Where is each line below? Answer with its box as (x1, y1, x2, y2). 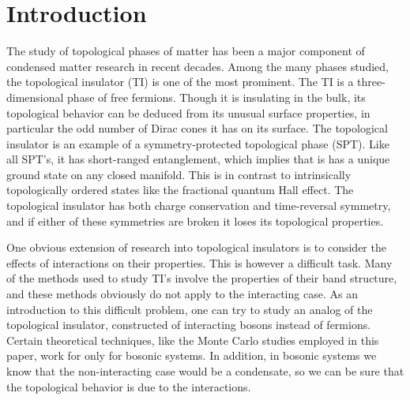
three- (357, 73, 386, 90)
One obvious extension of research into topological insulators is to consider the (6, 239, 386, 256)
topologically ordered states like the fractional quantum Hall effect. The (6, 181, 354, 198)
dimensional (6, 88, 64, 105)
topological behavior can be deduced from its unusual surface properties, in (6, 104, 371, 121)
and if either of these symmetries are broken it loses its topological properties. (6, 212, 384, 229)
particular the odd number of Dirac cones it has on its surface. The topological (6, 120, 388, 136)
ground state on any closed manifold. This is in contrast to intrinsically (6, 166, 352, 182)
